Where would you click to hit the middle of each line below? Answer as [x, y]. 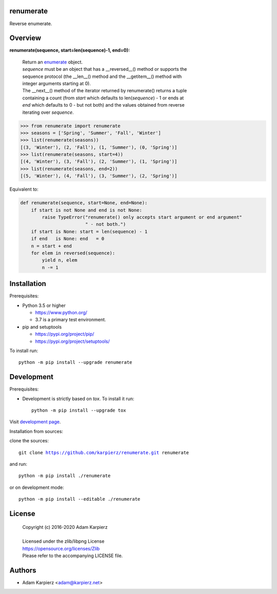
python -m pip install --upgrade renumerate [76, 362]
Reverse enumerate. [31, 24]
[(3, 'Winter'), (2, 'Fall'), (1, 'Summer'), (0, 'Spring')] [99, 147]
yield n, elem [60, 260]
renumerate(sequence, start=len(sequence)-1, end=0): [70, 50]
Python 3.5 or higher [44, 305]
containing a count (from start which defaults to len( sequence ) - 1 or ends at [103, 98]
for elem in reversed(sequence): [73, 253]
